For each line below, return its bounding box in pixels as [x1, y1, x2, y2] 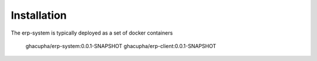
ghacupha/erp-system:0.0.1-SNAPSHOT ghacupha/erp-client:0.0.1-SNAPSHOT [25, 42, 217, 49]
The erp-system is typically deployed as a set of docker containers [11, 29, 173, 36]
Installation [11, 9, 67, 22]
